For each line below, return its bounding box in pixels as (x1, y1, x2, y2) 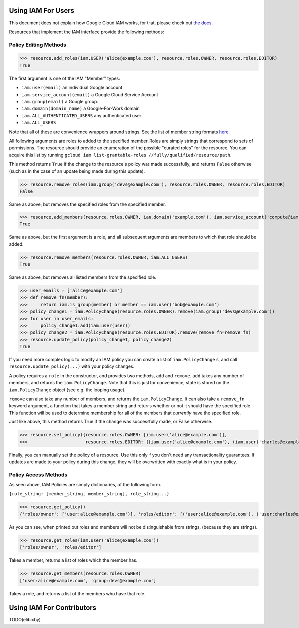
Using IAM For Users (9, 6, 75, 15)
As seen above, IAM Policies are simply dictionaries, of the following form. (9, 482, 161, 488)
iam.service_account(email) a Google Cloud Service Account (21, 91, 159, 97)
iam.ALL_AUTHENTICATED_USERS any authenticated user (21, 112, 142, 118)
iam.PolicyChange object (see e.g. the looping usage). (9, 387, 126, 393)
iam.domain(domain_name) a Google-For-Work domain (21, 105, 140, 112)
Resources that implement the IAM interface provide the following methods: (9, 29, 164, 35)
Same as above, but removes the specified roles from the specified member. (9, 201, 166, 207)
